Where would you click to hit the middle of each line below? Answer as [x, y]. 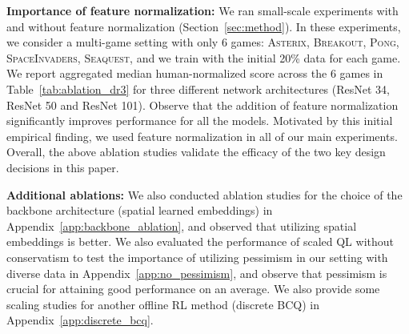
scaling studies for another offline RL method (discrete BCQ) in [163, 304]
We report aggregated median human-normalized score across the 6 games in [195, 73]
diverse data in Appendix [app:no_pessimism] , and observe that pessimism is [197, 273]
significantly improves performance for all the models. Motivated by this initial [200, 121]
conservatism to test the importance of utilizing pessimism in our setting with [197, 257]
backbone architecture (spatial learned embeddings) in [140, 210]
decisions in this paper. [63, 167]
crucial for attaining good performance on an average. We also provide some [193, 289]
